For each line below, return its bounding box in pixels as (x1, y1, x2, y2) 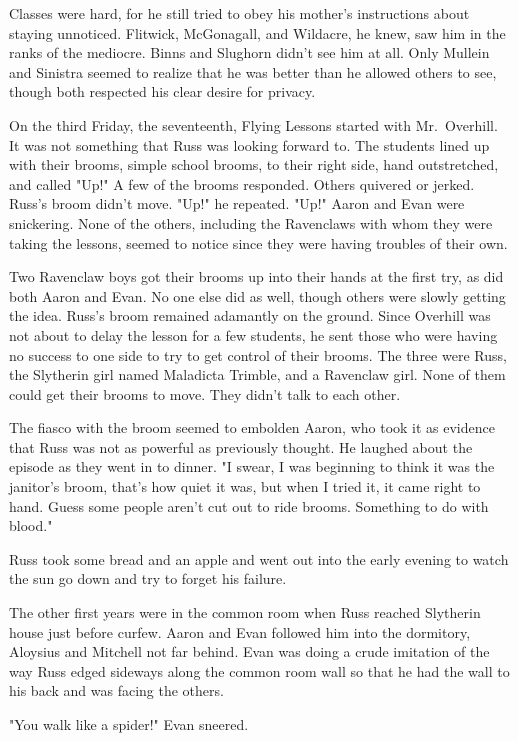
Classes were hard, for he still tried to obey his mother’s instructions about (9, 3, 470, 23)
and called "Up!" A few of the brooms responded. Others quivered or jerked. (9, 173, 475, 194)
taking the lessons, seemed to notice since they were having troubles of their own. (9, 232, 508, 253)
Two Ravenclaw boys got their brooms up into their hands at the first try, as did (9, 266, 504, 287)
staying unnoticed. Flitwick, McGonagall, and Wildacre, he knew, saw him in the (9, 22, 506, 43)
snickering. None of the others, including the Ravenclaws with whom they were (9, 212, 493, 233)
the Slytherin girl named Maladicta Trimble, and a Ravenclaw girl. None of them (9, 364, 506, 385)
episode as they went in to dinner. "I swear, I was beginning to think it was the (9, 456, 495, 477)
